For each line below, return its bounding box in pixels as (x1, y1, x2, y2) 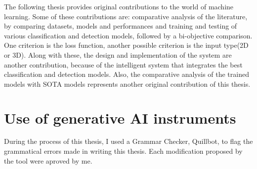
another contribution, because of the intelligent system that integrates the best (4, 59, 243, 69)
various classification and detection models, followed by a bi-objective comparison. (4, 30, 253, 40)
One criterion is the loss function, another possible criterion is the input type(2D (4, 40, 249, 50)
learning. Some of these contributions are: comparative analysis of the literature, (4, 11, 248, 21)
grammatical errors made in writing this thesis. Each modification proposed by (4, 146, 243, 156)
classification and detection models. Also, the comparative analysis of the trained (4, 69, 249, 79)
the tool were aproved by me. (4, 155, 92, 166)
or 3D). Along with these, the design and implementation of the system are (4, 49, 232, 60)
